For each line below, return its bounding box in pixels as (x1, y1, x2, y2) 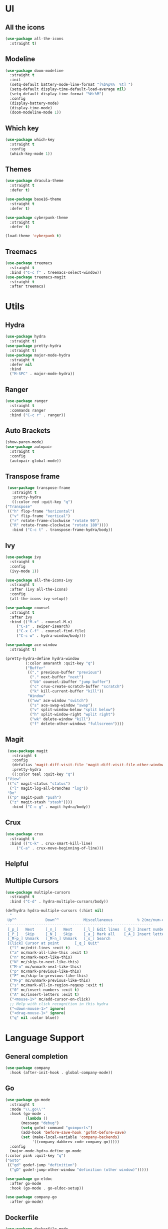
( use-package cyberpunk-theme (5, 215, 68, 220)
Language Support (5, 1032, 84, 1043)
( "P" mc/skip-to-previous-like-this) (9, 973, 88, 978)
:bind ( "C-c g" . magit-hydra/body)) (11, 804, 91, 810)
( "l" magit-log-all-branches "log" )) (9, 786, 88, 791)
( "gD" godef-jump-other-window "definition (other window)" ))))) (9, 1167, 149, 1172)
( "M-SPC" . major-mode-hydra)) (9, 372, 75, 377)
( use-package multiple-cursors (5, 890, 70, 895)
